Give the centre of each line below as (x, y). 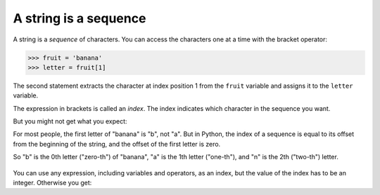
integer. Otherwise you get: (52, 183)
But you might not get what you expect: (70, 121)
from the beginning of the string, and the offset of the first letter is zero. (117, 144)
